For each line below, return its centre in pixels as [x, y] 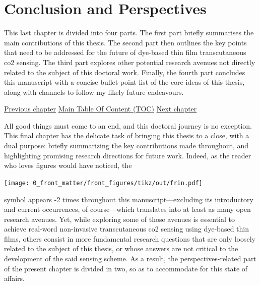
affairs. [14, 278]
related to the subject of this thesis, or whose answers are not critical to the [121, 248]
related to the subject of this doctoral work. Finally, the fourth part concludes [125, 72]
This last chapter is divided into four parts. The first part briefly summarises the [129, 33]
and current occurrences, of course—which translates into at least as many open [127, 209]
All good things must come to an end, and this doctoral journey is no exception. [128, 125]
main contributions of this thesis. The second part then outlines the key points [125, 42]
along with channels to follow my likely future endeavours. [94, 92]
